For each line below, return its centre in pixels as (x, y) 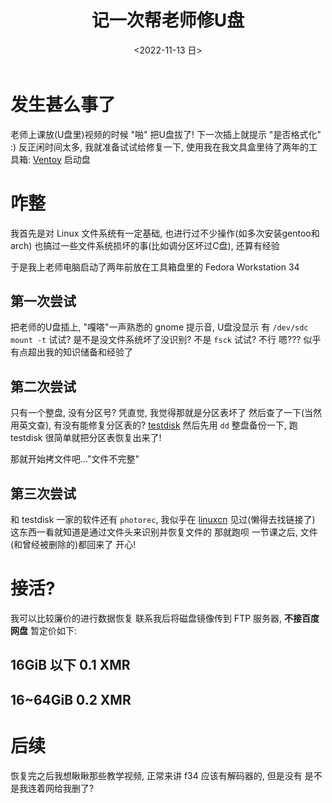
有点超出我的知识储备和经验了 (71, 352)
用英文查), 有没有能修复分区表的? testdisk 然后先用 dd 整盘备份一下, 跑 (154, 425)
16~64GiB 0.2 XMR (71, 699)
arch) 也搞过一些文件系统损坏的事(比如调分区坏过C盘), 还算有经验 (145, 245)
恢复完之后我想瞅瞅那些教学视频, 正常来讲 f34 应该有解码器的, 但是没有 (156, 775)
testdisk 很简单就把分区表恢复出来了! (86, 438)
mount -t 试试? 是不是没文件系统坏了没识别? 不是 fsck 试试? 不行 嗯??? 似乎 (166, 340)
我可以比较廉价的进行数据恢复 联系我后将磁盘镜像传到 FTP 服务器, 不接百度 (165, 618)
